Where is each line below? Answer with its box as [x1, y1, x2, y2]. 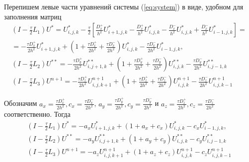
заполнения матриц [4, 11, 62, 21]
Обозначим [4, 98, 37, 108]
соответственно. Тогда [4, 109, 71, 119]
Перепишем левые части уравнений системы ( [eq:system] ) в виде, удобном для [4, 1, 244, 11]
